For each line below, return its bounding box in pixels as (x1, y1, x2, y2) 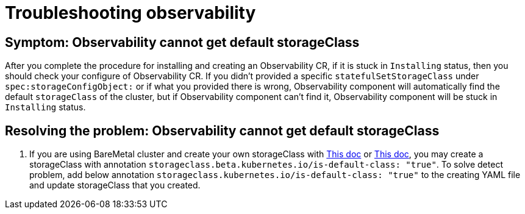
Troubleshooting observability (5, 2, 256, 23)
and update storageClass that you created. (29, 180, 201, 191)
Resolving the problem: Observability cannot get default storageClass (5, 123, 440, 138)
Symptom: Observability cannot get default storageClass (5, 34, 360, 50)
